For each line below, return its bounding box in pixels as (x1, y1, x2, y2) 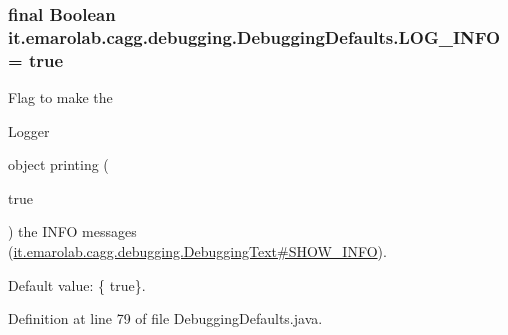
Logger (8, 120, 50, 141)
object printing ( (8, 154, 109, 175)
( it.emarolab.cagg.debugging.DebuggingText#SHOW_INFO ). (8, 241, 387, 262)
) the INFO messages (8, 221, 137, 242)
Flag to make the (8, 87, 113, 108)
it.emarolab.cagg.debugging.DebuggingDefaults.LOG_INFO (8, 24, 501, 49)
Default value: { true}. (8, 274, 146, 295)
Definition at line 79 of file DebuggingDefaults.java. (8, 308, 323, 329)
